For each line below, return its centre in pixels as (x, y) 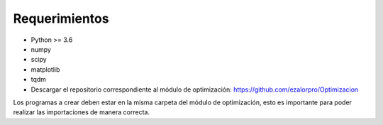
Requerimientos (61, 18)
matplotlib (45, 69)
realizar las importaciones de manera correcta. (82, 112)
